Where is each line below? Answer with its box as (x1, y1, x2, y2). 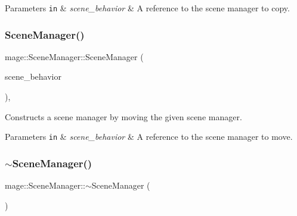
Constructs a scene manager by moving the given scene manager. (5, 110, 242, 123)
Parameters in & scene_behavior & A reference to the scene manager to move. (5, 130, 293, 143)
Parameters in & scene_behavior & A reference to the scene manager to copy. (5, 2, 290, 14)
